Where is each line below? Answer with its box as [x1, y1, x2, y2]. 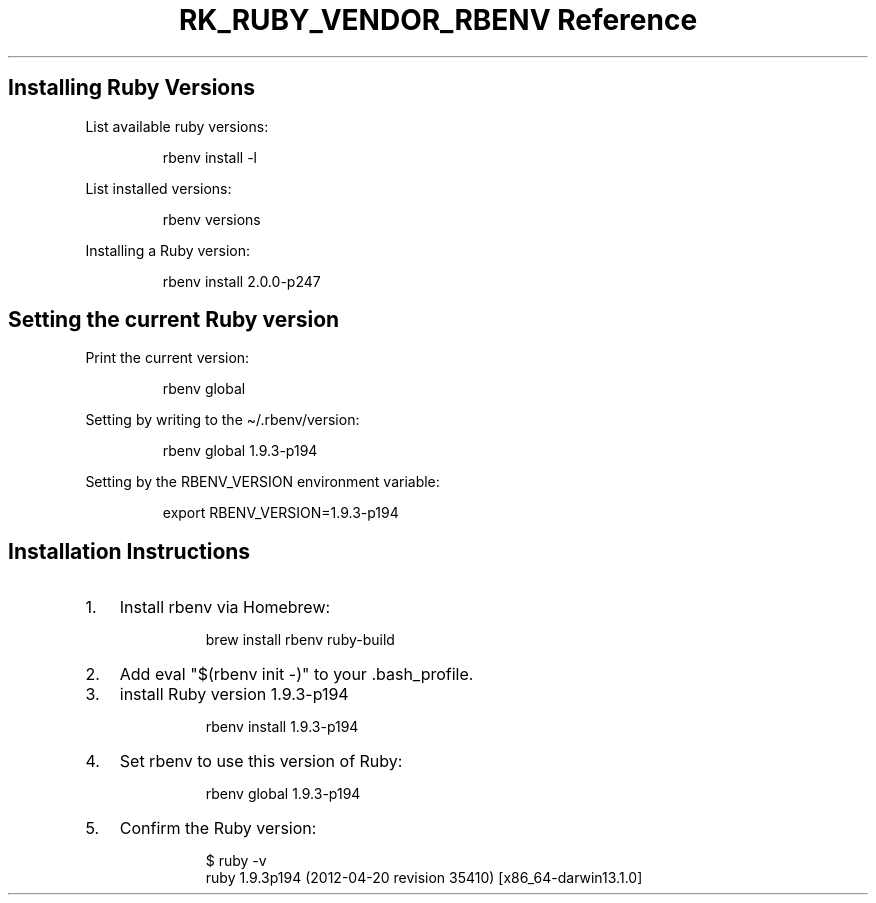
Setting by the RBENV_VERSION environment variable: [85, 473, 440, 491]
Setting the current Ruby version [8, 307, 340, 333]
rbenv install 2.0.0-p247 [162, 272, 321, 290]
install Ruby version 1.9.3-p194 [119, 684, 349, 705]
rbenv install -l [162, 148, 258, 166]
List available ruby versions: [85, 117, 269, 135]
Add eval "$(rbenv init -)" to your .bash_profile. [119, 664, 474, 685]
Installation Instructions [8, 538, 251, 564]
